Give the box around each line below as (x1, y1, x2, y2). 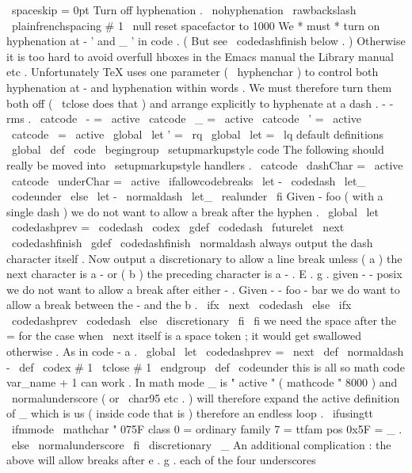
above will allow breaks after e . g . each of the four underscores (6, 452, 316, 468)
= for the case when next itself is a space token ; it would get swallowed (6, 327, 361, 344)
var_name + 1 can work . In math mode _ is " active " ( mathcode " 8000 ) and (6, 374, 398, 391)
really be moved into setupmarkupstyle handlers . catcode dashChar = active (6, 156, 403, 173)
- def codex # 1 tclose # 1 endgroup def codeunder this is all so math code (6, 358, 405, 375)
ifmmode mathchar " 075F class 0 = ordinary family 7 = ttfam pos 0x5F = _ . (11, 421, 402, 437)
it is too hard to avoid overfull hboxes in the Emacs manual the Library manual (6, 48, 394, 64)
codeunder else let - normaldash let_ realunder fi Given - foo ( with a (11, 188, 383, 204)
